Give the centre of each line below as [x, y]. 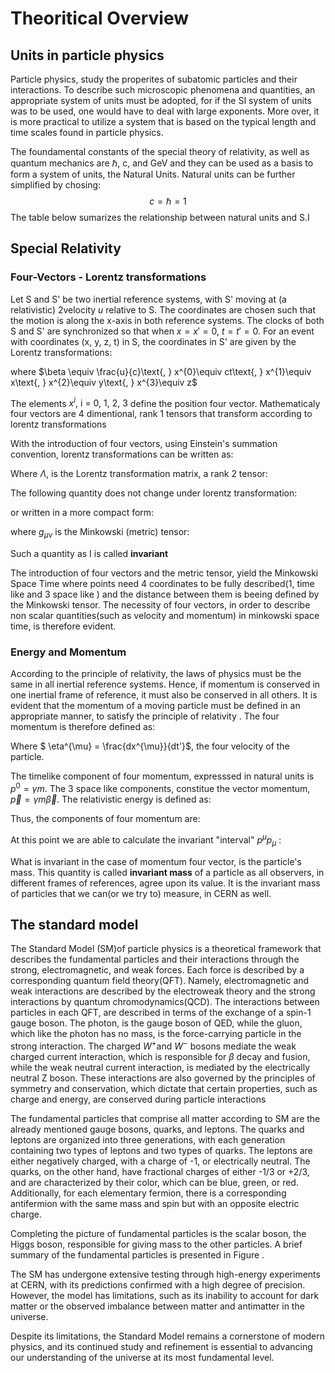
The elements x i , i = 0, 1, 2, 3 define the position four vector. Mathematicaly [165, 402]
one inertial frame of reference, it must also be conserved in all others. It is [164, 695]
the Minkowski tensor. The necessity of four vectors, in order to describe [160, 605]
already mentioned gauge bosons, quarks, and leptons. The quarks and [157, 1129]
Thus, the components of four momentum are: [105, 819]
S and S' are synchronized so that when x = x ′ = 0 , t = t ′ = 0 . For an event [162, 331]
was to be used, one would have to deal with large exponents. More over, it [165, 111]
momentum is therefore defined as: [83, 727]
